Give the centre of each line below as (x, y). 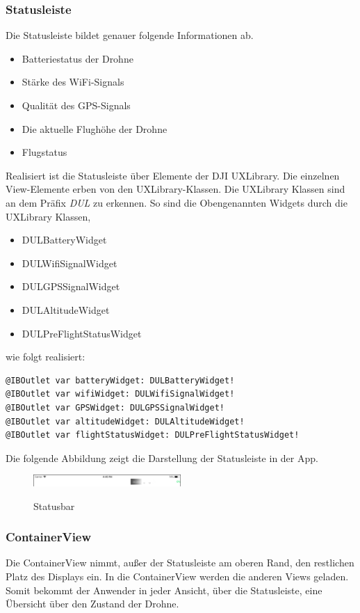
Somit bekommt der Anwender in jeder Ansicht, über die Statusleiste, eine (164, 590)
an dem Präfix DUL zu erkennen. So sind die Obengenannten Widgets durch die (177, 202)
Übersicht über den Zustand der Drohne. (92, 604)
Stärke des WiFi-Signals (73, 82)
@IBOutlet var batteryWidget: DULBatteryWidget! (120, 380)
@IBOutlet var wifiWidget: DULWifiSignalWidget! (120, 394)
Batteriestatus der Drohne (77, 58)
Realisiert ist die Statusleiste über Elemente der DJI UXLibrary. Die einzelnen (173, 175)
